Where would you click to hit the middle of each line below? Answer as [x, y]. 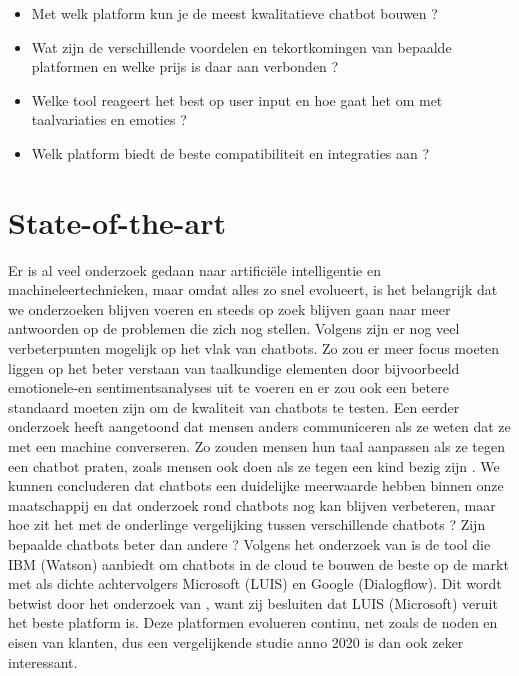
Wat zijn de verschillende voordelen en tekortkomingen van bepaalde [241, 46]
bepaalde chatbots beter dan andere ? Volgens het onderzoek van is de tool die [249, 544]
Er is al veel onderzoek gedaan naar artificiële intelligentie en [194, 269]
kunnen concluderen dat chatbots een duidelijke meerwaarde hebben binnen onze [256, 485]
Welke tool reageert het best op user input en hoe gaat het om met [237, 99]
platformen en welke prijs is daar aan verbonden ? [185, 66]
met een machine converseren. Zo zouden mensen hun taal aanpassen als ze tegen [256, 446]
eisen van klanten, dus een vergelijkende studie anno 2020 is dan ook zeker [236, 641]
